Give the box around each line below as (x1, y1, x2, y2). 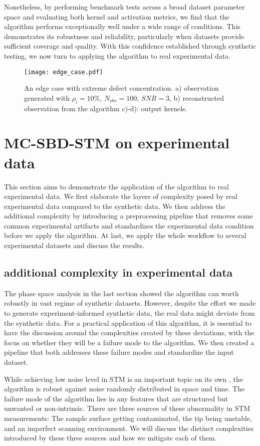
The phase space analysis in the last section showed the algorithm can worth (4, 288, 239, 298)
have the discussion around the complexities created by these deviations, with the (4, 327, 254, 338)
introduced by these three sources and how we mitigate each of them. (4, 432, 217, 443)
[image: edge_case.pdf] (24, 68, 103, 76)
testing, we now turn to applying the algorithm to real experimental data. (4, 50, 231, 61)
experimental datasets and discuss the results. (4, 240, 145, 251)
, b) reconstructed (169, 92, 224, 103)
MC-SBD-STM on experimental (4, 132, 230, 153)
